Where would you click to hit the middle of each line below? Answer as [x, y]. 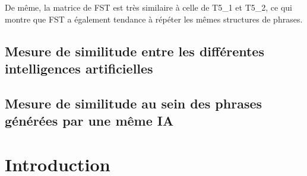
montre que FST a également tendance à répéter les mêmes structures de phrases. [154, 19]
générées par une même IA [89, 121]
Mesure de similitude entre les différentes [134, 51]
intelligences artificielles [79, 68]
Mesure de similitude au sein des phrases [134, 103]
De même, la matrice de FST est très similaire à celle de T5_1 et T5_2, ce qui [148, 7]
